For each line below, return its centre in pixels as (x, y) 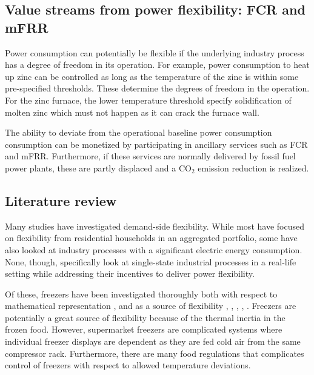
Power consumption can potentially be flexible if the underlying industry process (155, 52)
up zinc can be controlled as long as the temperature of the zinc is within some (152, 76)
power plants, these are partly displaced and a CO (98, 168)
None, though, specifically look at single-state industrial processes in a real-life (151, 261)
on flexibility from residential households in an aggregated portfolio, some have (151, 238)
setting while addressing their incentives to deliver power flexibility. (130, 274)
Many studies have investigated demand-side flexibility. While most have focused (155, 226)
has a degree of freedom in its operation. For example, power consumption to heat (157, 65)
